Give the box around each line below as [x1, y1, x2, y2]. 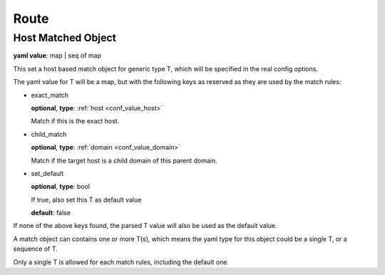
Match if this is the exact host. [31, 117, 120, 125]
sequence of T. [13, 244, 58, 253]
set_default [31, 169, 64, 177]
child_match [31, 130, 67, 138]
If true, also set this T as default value [31, 195, 142, 204]
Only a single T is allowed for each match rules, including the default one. [13, 257, 230, 266]
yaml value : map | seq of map [13, 51, 102, 60]
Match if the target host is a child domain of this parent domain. [31, 156, 217, 165]
